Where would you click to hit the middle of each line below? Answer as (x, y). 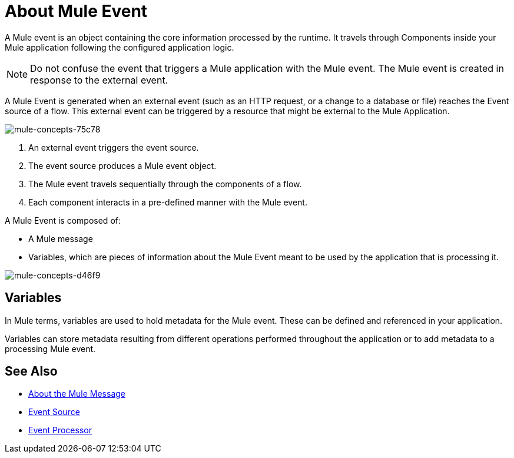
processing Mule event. (50, 349)
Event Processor (60, 430)
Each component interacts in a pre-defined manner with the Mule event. (168, 202)
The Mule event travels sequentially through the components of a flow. (165, 184)
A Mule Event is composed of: (63, 220)
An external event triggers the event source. (114, 147)
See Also (31, 371)
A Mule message (61, 238)
